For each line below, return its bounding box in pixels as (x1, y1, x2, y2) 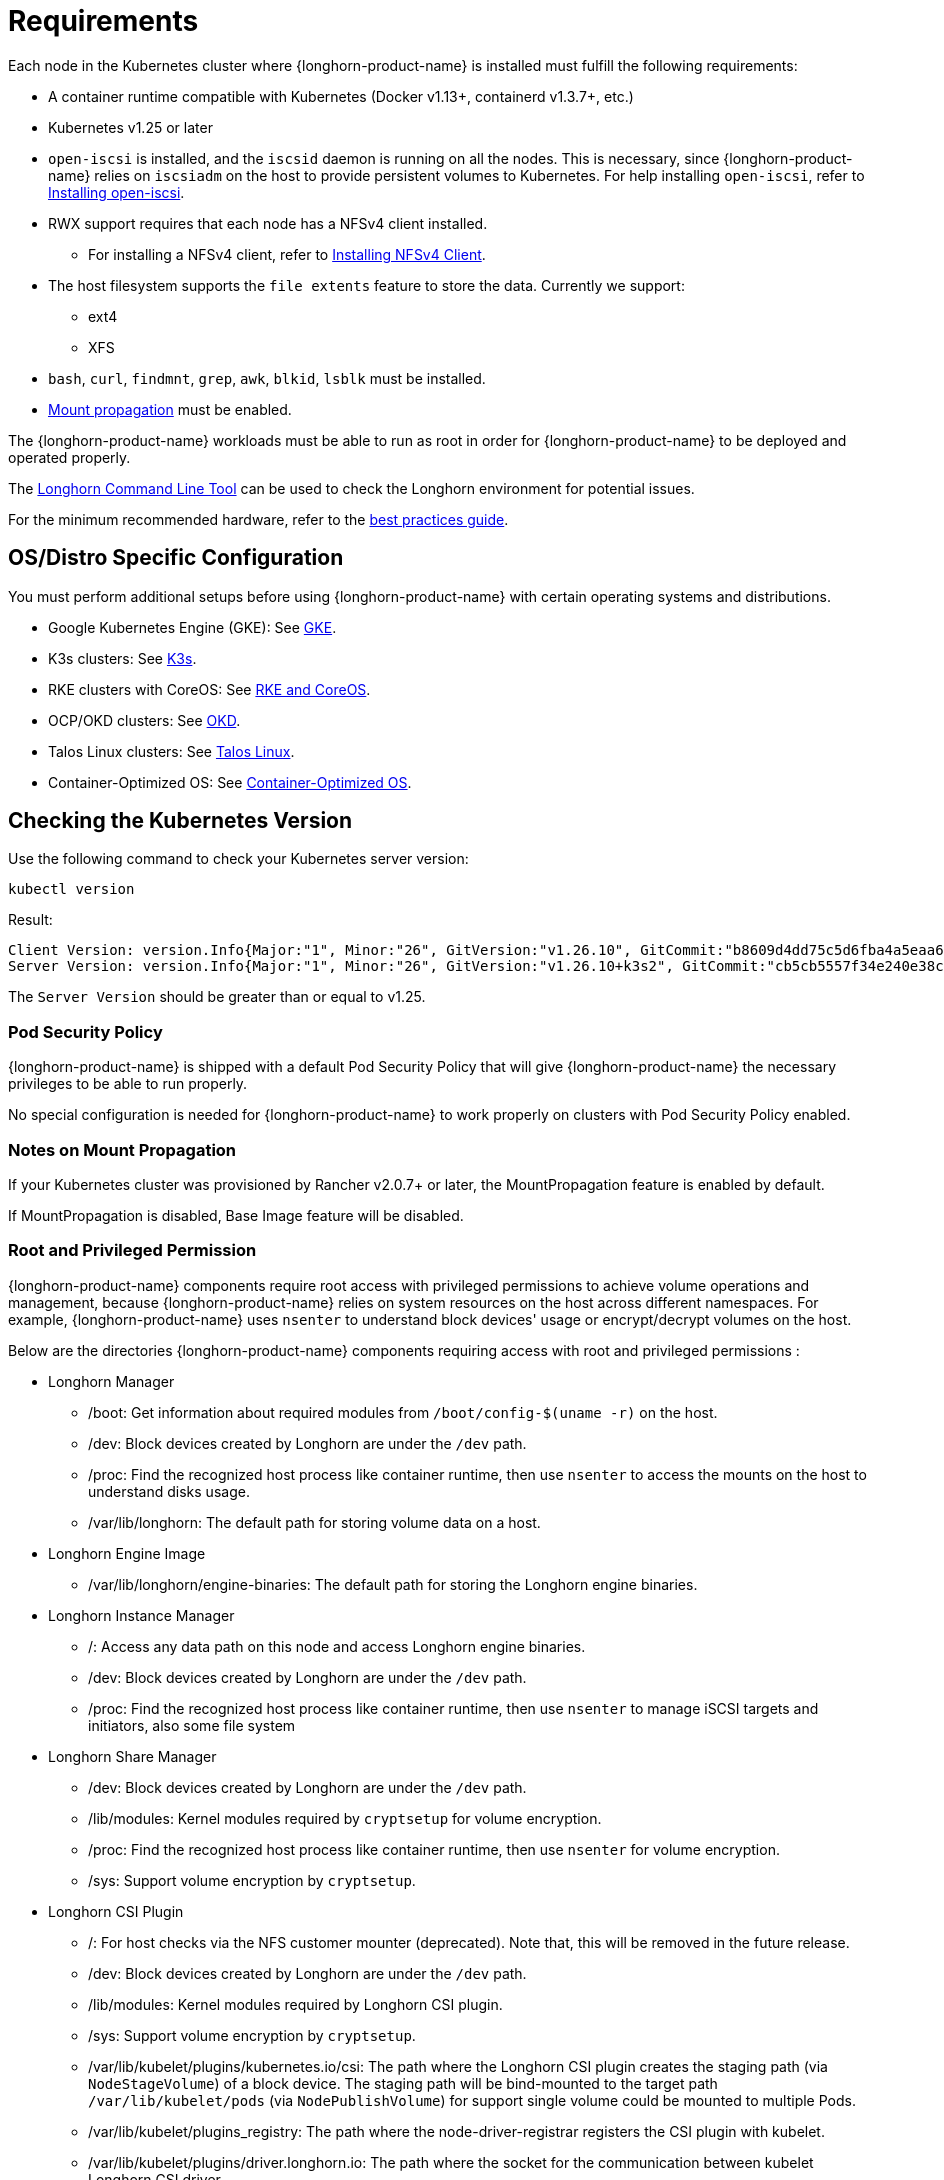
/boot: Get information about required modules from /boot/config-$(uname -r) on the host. (88, 1403, 718, 1421)
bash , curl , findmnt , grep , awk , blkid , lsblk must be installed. (48, 369, 486, 387)
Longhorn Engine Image (48, 1544, 206, 1562)
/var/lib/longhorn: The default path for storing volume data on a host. (88, 1513, 541, 1531)
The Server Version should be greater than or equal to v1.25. (8, 988, 426, 1006)
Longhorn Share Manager (48, 1747, 217, 1765)
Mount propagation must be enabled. (48, 400, 292, 418)
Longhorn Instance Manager (48, 1606, 235, 1624)
